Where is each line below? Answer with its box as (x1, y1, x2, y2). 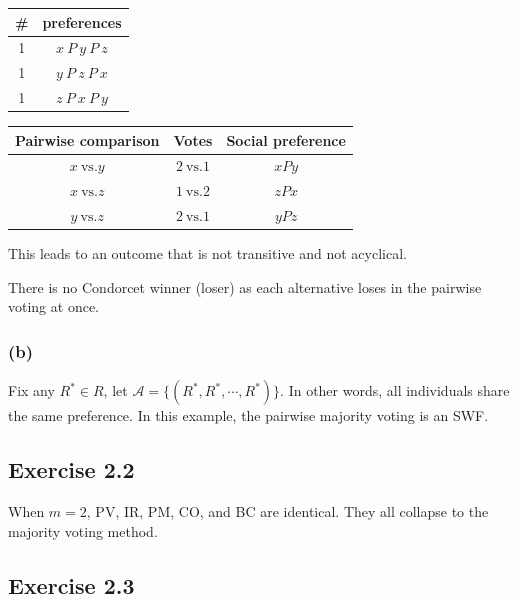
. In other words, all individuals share (280, 380, 510, 401)
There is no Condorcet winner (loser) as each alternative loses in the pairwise (8, 276, 482, 297)
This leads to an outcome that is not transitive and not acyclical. (8, 243, 407, 264)
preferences (42, 11, 122, 32)
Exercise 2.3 (8, 569, 135, 600)
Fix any (8, 380, 55, 401)
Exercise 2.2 (8, 454, 135, 485)
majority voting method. (8, 520, 158, 541)
